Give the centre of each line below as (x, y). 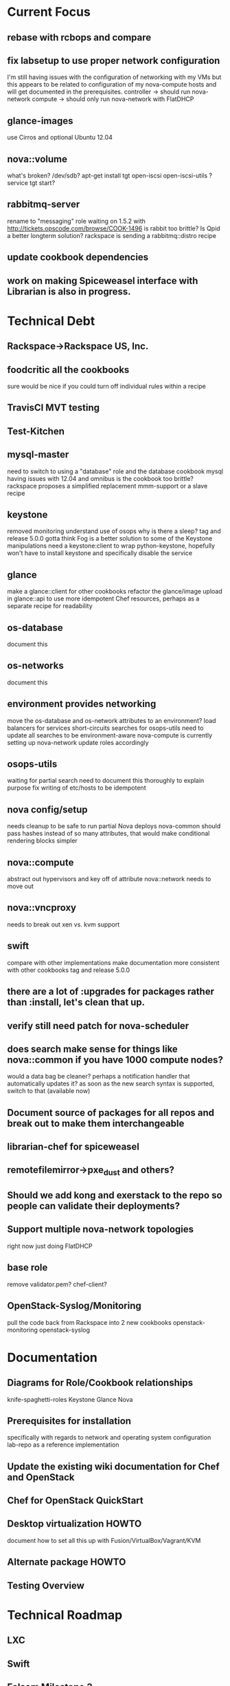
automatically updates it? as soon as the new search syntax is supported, (111, 1083)
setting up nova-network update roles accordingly (78, 742)
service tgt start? (31, 183)
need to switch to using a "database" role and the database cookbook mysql (115, 471)
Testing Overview (46, 1585)
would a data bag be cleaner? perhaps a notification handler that (99, 1077)
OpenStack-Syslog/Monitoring (74, 1306)
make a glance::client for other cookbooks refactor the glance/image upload (115, 592)
